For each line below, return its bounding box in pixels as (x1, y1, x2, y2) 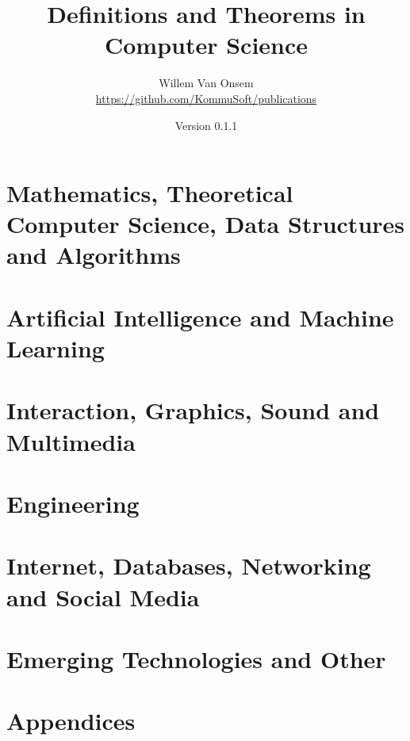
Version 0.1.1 (174, 116, 238, 133)
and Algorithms (6, 239, 181, 271)
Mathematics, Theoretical (6, 177, 293, 209)
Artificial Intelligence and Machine (6, 300, 394, 333)
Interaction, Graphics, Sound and (6, 394, 380, 426)
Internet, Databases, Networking (6, 549, 371, 582)
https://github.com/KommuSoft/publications (95, 90, 317, 106)
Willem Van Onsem (159, 74, 254, 91)
